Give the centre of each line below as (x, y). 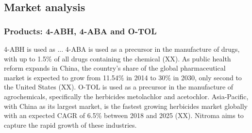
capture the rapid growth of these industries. (70, 125)
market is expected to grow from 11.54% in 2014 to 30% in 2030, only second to (123, 77)
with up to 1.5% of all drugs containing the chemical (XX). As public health (118, 58)
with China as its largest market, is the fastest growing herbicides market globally (126, 106)
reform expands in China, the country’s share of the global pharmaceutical (115, 68)
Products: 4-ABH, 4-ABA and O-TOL (80, 31)
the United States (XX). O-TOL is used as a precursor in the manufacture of (119, 87)
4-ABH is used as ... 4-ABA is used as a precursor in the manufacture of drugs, (122, 49)
